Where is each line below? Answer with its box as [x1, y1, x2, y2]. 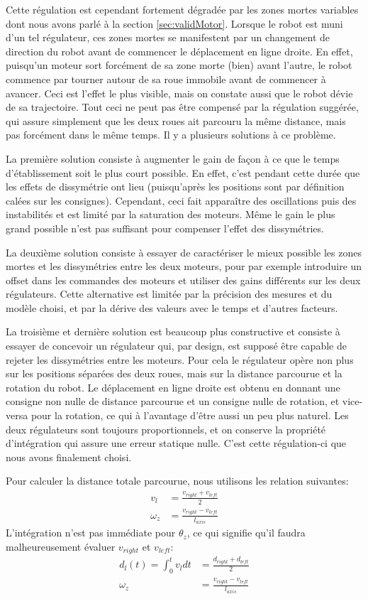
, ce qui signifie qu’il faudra [186, 525, 306, 540]
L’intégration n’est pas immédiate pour [6, 525, 176, 540]
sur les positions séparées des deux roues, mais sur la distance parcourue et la [6, 366, 342, 381]
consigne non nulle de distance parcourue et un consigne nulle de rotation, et [6, 394, 340, 409]
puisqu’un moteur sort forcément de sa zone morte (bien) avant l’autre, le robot [6, 58, 352, 72]
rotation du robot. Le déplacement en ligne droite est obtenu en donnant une [6, 379, 340, 394]
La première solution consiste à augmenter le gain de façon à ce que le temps [6, 151, 340, 166]
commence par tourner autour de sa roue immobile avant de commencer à [6, 71, 326, 86]
